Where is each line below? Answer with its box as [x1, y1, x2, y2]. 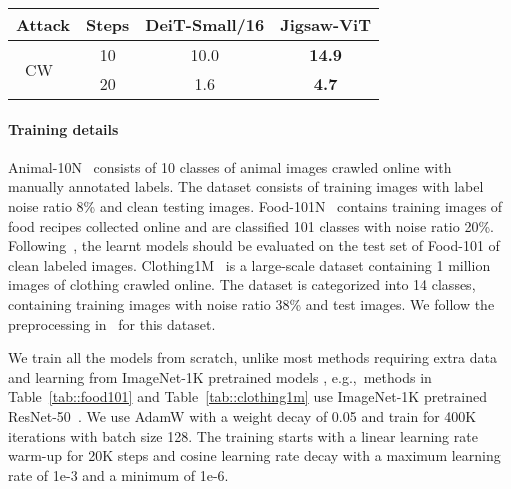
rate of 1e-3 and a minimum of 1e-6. [8, 464, 229, 485]
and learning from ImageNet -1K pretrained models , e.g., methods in [8, 366, 432, 387]
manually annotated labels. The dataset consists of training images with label [8, 176, 484, 197]
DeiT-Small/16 [145, 13, 265, 36]
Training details [8, 118, 119, 139]
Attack [16, 13, 71, 36]
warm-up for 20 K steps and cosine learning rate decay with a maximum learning [8, 445, 501, 466]
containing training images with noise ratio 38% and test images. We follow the [8, 293, 495, 314]
